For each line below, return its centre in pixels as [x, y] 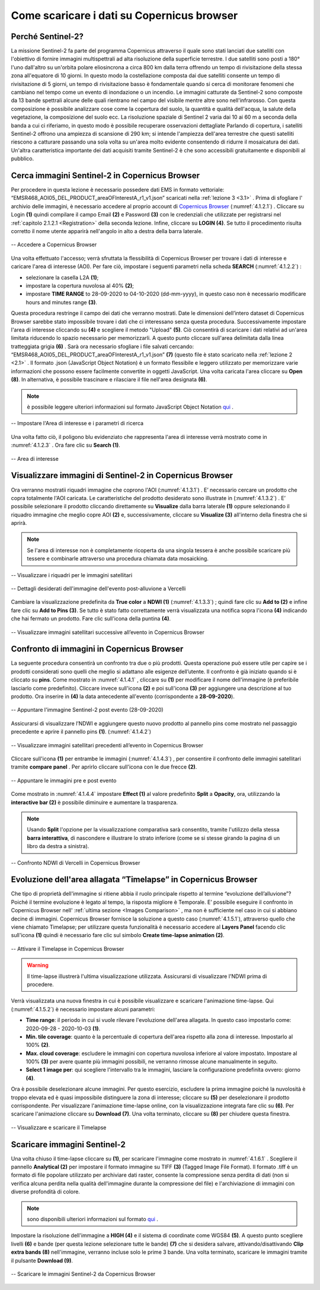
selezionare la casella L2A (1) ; [62, 277]
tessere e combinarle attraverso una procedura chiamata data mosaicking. [118, 559]
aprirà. [19, 523]
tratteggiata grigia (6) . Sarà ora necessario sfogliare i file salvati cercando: [103, 346]
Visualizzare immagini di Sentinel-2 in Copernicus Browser [122, 475]
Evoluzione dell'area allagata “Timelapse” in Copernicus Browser [134, 880]
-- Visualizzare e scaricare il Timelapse [59, 1127]
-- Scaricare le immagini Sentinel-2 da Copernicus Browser [83, 1274]
